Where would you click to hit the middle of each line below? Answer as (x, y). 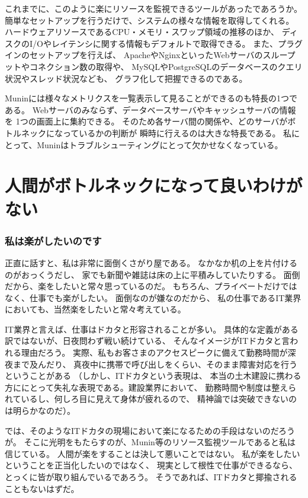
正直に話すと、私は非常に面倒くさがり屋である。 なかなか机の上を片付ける (151, 262)
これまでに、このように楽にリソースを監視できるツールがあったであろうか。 (153, 8)
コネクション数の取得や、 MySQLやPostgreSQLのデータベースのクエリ (166, 66)
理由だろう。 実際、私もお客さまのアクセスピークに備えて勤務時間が (154, 352)
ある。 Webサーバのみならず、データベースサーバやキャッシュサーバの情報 (150, 109)
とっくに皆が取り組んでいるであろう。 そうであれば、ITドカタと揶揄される (151, 477)
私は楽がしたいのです (53, 240)
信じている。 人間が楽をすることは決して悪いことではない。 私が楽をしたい (153, 453)
